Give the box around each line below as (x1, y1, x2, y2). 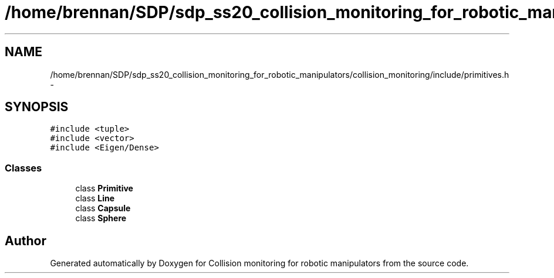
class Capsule (75, 203, 131, 214)
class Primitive (75, 183, 133, 194)
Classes (5, 162, 42, 174)
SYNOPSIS (5, 99, 69, 115)
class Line (75, 193, 115, 204)
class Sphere (75, 213, 127, 224)
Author (5, 233, 46, 248)
